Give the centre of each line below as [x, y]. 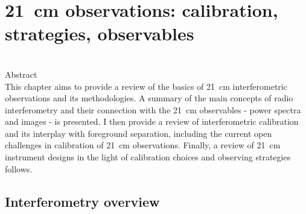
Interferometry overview [82, 201]
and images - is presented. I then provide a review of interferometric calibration [152, 121]
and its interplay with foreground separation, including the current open [139, 133]
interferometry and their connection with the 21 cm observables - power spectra [153, 109]
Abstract [21, 74]
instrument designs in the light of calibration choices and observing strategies [148, 157]
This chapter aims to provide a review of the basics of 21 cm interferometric [146, 86]
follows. [19, 168]
